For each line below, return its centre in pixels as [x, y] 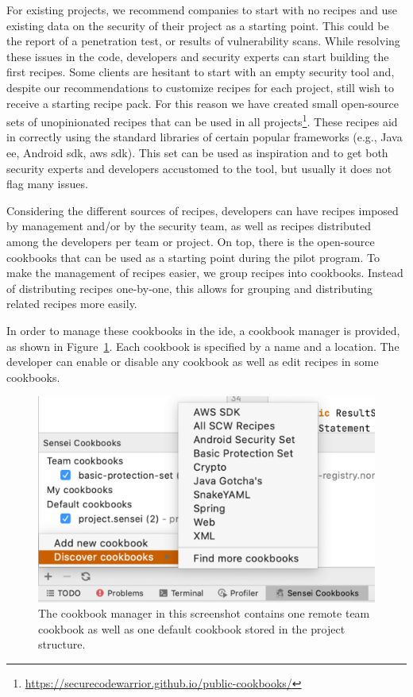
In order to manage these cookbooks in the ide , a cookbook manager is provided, [203, 330]
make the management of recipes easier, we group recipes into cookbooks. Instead [205, 273]
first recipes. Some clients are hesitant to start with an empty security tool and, [201, 72]
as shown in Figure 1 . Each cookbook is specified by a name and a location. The [203, 346]
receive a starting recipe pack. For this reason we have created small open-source [203, 103]
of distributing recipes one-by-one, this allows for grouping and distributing [190, 288]
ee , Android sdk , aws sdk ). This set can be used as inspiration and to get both [197, 152]
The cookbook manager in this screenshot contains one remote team [204, 613]
